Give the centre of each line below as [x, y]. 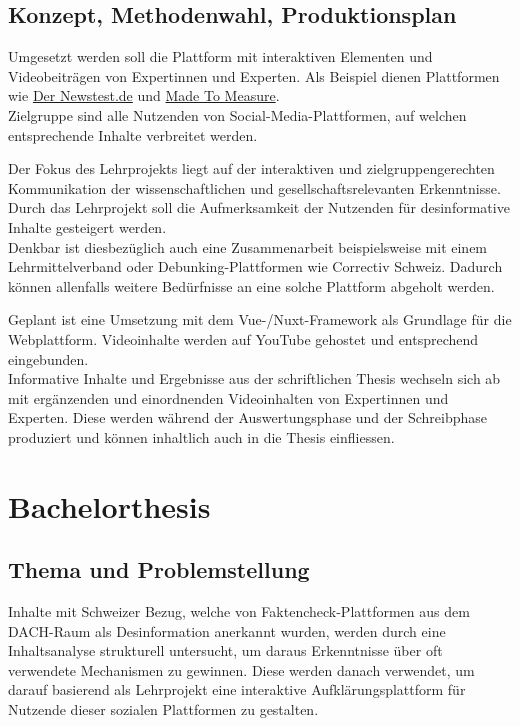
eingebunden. [48, 358]
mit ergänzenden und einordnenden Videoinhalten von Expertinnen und [228, 397]
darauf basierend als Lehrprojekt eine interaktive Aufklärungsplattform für [237, 689]
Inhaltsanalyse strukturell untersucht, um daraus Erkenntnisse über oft [225, 650]
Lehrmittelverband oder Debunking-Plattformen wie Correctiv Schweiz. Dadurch [255, 266]
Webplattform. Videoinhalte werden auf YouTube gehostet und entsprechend [243, 338]
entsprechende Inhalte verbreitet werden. [133, 134]
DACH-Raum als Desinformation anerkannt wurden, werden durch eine [227, 630]
